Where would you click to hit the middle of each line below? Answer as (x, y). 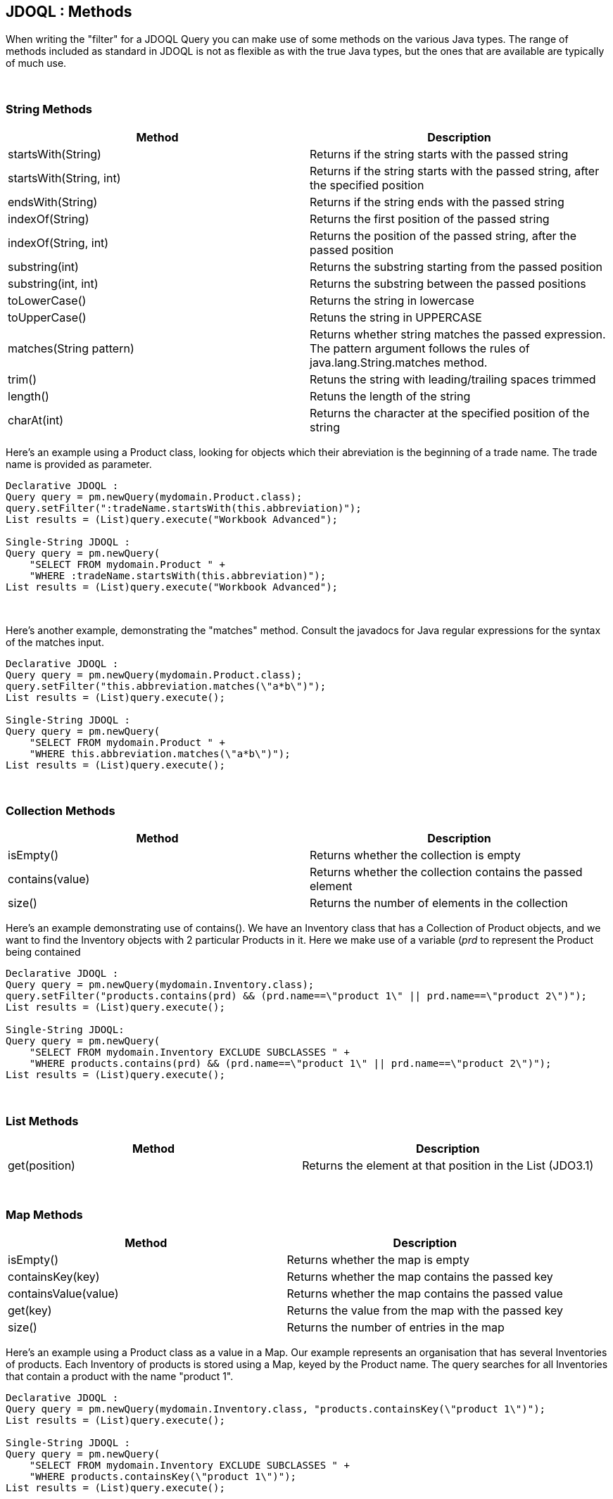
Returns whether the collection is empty (415, 855)
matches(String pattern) (71, 348)
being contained (43, 952)
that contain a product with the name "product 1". (120, 1376)
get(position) (42, 1166)
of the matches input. (55, 642)
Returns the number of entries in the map (396, 1327)
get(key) (30, 1310)
